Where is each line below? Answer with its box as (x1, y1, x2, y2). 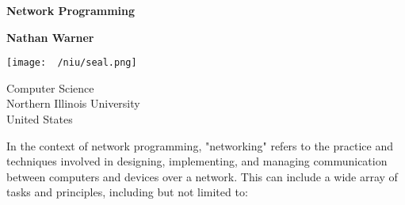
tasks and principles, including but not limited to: (6, 184, 248, 200)
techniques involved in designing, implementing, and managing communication (6, 153, 388, 169)
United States (6, 111, 73, 127)
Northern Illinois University (6, 95, 140, 112)
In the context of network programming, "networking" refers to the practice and (6, 137, 393, 154)
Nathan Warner (6, 28, 94, 45)
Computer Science (6, 79, 94, 96)
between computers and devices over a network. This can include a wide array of (6, 168, 398, 184)
